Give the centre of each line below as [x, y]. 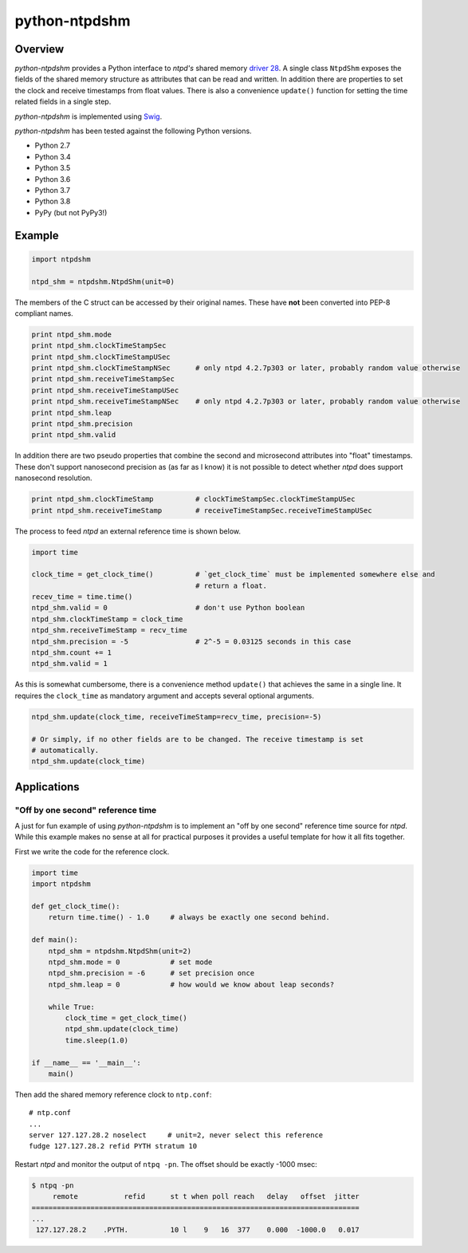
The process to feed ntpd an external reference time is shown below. [128, 531]
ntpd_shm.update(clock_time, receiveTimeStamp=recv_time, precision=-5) [177, 717]
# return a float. [231, 585]
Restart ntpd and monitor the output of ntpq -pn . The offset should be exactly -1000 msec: [166, 1164]
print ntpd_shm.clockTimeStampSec [99, 346]
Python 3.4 [53, 156]
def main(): [55, 940]
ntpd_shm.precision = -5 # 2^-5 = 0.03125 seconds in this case [191, 641]
